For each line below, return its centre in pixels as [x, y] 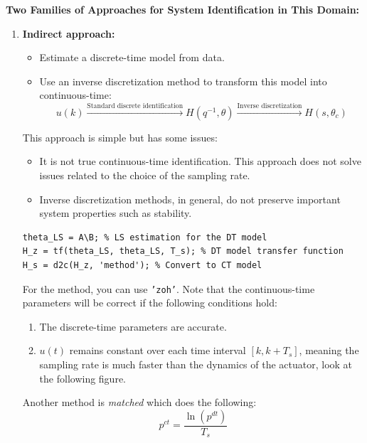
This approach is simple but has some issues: [120, 137]
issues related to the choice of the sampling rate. [145, 175]
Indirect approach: [69, 33]
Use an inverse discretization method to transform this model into [183, 81]
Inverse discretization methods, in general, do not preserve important [190, 199]
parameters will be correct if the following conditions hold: [150, 303]
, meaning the [329, 350]
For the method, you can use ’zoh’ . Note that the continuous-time [169, 288]
